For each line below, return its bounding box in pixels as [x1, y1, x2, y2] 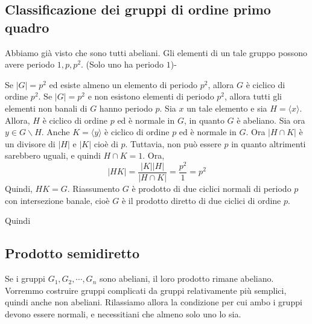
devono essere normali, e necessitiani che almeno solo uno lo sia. [5, 307, 241, 320]
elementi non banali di [5, 101, 88, 114]
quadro [5, 17, 49, 36]
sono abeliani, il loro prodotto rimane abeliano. [99, 272, 274, 285]
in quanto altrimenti [231, 137, 306, 150]
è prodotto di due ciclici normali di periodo [132, 182, 291, 195]
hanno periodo [99, 101, 153, 114]
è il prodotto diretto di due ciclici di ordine [121, 194, 281, 206]
